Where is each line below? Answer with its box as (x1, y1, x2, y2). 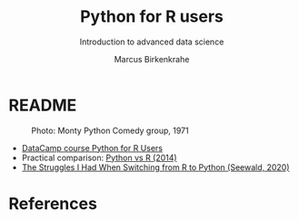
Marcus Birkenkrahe (114, 53, 190, 64)
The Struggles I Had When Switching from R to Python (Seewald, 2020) (21, 161, 290, 173)
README (8, 95, 77, 115)
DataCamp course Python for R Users (21, 142, 163, 153)
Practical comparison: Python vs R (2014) (21, 152, 178, 163)
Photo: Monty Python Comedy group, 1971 (31, 125, 189, 136)
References (8, 193, 97, 214)
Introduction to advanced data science (79, 36, 224, 47)
